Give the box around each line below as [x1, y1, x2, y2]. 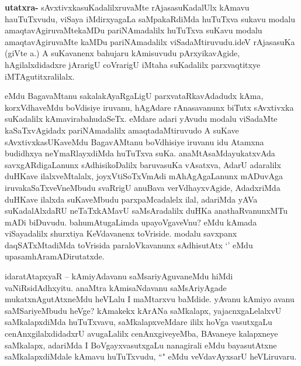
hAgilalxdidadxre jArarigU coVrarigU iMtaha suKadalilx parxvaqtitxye [5, 58, 261, 70]
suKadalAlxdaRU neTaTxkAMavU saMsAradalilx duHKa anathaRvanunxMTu [5, 204, 288, 217]
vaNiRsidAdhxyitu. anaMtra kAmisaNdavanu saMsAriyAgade [5, 281, 227, 293]
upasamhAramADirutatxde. [5, 250, 105, 262]
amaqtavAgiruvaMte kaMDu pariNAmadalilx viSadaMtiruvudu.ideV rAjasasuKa [5, 35, 295, 47]
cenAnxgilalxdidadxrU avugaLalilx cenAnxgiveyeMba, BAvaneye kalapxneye [5, 327, 278, 340]
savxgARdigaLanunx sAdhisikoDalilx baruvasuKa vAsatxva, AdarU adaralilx [5, 158, 281, 170]
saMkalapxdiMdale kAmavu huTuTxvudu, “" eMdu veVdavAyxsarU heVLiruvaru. [5, 350, 297, 362]
